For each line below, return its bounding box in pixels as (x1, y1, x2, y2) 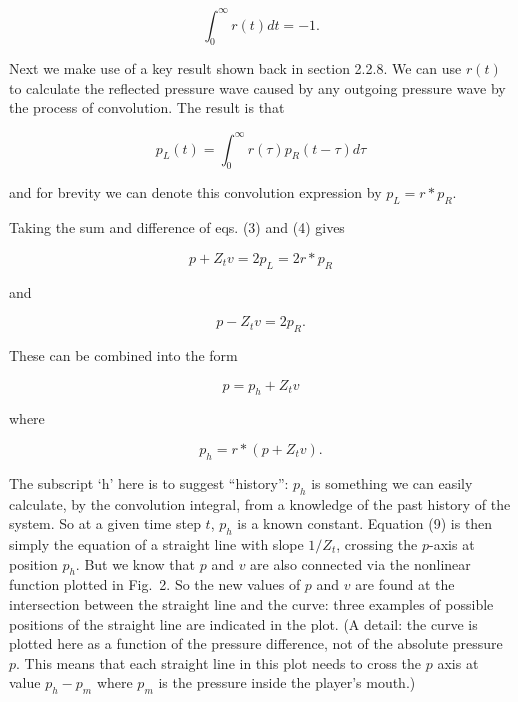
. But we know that (75, 553, 196, 574)
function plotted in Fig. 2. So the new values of (9, 574, 301, 595)
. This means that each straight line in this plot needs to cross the (16, 652, 422, 673)
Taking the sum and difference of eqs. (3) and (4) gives (9, 217, 345, 238)
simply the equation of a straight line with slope (9, 533, 304, 554)
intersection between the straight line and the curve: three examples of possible (9, 593, 494, 614)
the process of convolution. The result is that (9, 97, 285, 118)
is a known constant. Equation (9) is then (237, 513, 493, 534)
